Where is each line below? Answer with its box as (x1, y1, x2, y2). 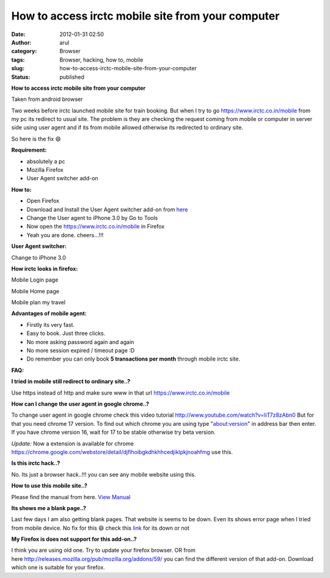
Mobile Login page (11, 276, 59, 284)
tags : (11, 56, 25, 64)
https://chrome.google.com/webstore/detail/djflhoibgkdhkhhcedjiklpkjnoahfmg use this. (11, 448, 233, 455)
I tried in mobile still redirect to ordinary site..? (11, 378, 131, 385)
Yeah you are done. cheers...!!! (26, 231, 104, 238)
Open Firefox (26, 197, 59, 205)
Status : (11, 73, 31, 81)
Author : (11, 38, 32, 46)
